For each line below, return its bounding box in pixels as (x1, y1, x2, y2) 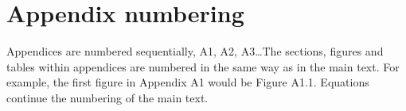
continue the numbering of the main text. (6, 89, 209, 105)
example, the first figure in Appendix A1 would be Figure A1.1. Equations (6, 74, 369, 90)
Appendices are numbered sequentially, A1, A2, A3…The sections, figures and (6, 43, 384, 59)
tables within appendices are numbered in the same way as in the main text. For (6, 58, 400, 75)
